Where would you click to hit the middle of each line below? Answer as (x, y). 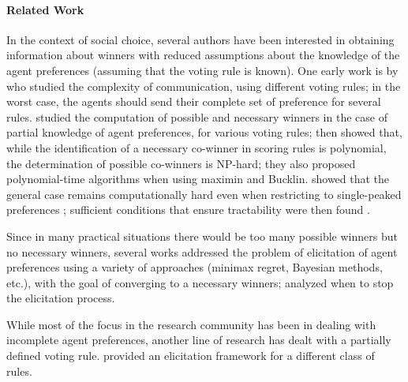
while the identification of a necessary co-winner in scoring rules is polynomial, (197, 147)
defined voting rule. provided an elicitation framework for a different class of (191, 356)
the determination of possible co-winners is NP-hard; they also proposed (181, 163)
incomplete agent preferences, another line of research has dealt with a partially (199, 340)
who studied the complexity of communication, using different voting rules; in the (204, 86)
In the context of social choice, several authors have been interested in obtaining (200, 39)
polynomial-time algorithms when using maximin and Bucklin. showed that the (198, 179)
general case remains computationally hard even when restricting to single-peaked (204, 194)
